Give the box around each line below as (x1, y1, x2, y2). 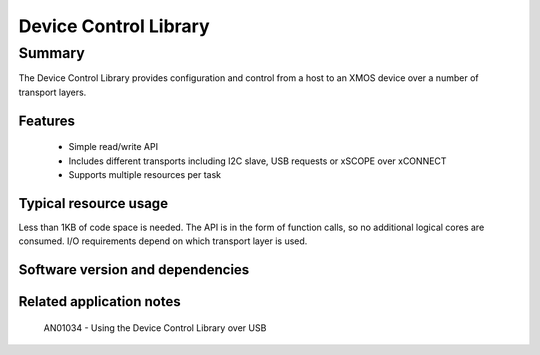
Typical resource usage (18, 195, 169, 212)
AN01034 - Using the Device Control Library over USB (43, 321, 267, 334)
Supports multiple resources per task (68, 168, 222, 180)
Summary (18, 44, 85, 62)
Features (18, 112, 75, 129)
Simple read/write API (68, 141, 159, 153)
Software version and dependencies (18, 261, 250, 279)
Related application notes (18, 293, 181, 310)
